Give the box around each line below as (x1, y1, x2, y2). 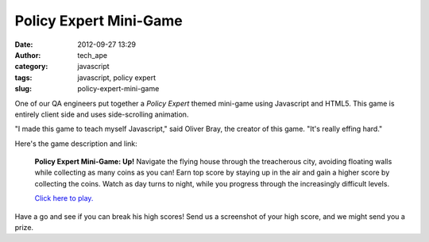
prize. (14, 223, 34, 232)
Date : (14, 40, 33, 49)
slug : (14, 84, 32, 94)
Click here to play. (34, 194, 94, 203)
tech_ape (77, 50, 107, 60)
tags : (14, 72, 33, 83)
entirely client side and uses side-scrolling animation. (14, 109, 189, 119)
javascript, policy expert (77, 72, 157, 83)
